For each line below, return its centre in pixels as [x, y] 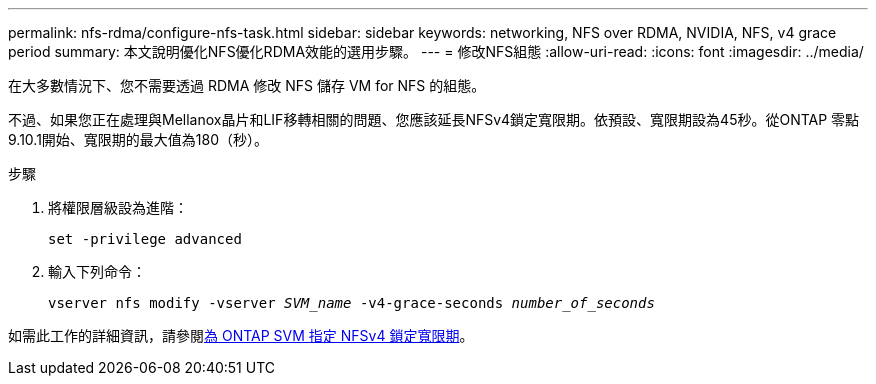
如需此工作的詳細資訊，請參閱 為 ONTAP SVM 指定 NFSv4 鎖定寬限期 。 [241, 335]
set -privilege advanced [145, 239]
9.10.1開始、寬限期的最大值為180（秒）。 [138, 139]
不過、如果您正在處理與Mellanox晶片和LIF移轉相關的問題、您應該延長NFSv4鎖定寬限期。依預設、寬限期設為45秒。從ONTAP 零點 [434, 119]
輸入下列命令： [97, 271]
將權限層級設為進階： [118, 207]
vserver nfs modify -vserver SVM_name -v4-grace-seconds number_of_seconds [351, 303]
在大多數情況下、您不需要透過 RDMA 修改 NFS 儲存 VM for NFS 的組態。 [247, 85]
